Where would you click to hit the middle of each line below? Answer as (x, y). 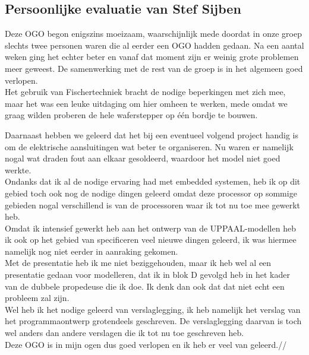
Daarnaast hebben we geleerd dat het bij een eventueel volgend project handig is (152, 134)
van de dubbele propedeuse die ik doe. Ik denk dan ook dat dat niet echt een (145, 286)
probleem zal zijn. (37, 298)
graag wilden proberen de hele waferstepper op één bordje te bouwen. (131, 115)
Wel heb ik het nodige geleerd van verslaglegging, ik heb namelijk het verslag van (153, 309)
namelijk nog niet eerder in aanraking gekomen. (92, 251)
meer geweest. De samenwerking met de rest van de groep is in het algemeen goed (154, 68)
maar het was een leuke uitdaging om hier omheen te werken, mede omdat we (146, 103)
